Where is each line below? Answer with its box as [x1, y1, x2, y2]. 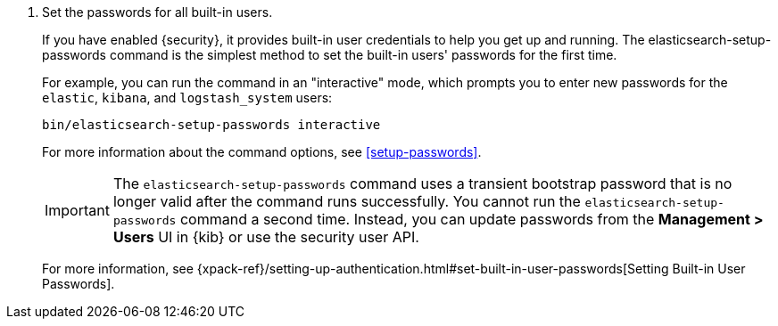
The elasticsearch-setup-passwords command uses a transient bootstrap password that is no [112, 175, 732, 192]
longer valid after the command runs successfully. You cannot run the [112, 192, 581, 210]
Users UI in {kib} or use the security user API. [112, 228, 419, 246]
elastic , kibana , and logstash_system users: [42, 90, 333, 105]
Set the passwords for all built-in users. [42, 4, 273, 20]
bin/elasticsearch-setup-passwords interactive [42, 118, 381, 132]
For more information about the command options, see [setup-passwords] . [42, 144, 482, 159]
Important [45, 201, 110, 219]
